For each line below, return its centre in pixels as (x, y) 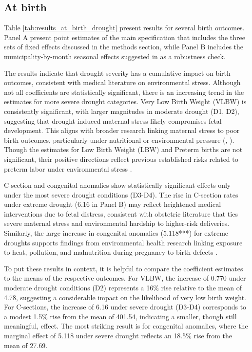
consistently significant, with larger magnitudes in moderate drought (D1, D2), (122, 111)
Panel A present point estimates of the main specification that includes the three (125, 37)
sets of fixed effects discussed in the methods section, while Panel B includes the (124, 47)
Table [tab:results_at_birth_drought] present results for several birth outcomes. (124, 28)
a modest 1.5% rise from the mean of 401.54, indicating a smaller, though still (120, 316)
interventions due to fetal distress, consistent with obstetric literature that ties (121, 213)
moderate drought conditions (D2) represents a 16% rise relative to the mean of (123, 288)
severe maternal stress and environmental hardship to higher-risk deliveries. (117, 223)
